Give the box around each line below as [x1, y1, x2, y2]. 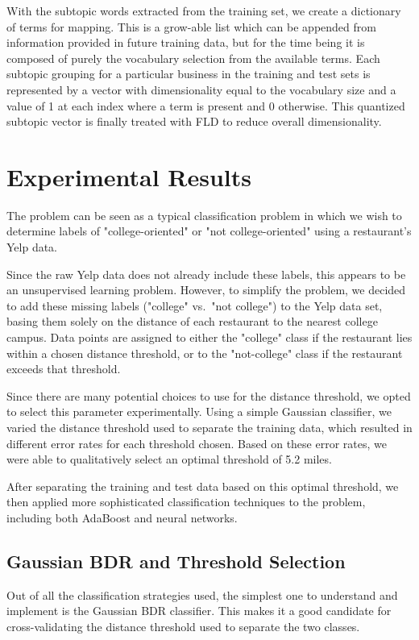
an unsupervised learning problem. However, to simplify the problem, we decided [6, 281, 406, 298]
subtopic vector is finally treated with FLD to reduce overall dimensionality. [6, 113, 382, 130]
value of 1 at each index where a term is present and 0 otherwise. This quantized [6, 97, 405, 114]
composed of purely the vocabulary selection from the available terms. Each [6, 49, 380, 66]
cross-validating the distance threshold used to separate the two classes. [6, 617, 360, 634]
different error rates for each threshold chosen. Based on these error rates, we [6, 434, 387, 451]
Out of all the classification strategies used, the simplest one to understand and [6, 586, 398, 603]
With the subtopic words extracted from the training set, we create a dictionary [6, 2, 401, 19]
